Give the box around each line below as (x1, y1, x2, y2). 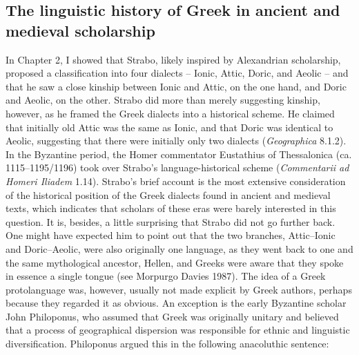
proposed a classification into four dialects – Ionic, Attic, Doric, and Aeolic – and (6, 66, 349, 80)
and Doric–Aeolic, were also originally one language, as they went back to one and (6, 241, 353, 256)
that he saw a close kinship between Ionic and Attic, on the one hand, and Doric (6, 79, 347, 93)
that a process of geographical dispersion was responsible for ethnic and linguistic (6, 323, 350, 337)
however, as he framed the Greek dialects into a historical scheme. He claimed (6, 106, 335, 120)
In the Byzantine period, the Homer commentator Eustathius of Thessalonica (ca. (6, 146, 352, 161)
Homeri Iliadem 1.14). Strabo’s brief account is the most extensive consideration (6, 173, 346, 188)
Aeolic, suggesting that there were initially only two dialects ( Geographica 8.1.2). (6, 133, 347, 148)
